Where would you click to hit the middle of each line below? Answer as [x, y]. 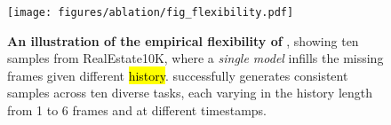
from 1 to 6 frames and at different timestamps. [137, 110]
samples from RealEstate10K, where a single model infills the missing [195, 58]
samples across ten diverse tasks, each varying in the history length [190, 93]
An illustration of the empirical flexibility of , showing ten [183, 40]
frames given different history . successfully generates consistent [178, 75]
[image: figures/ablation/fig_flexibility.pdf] [151, 12]
